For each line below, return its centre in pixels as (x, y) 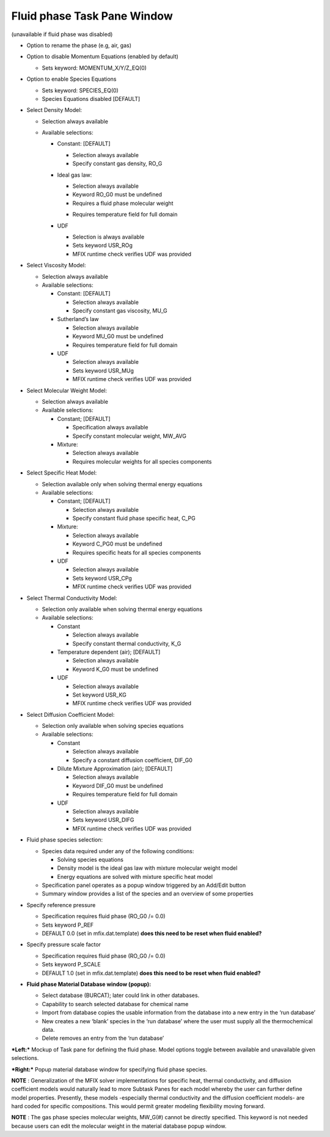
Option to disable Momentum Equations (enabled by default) (102, 57)
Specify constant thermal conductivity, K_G (127, 643)
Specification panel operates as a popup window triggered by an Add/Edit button (144, 885)
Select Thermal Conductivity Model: (72, 598)
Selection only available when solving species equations (113, 726)
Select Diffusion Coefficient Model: (71, 714)
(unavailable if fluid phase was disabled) (62, 34)
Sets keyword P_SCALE (71, 965)
